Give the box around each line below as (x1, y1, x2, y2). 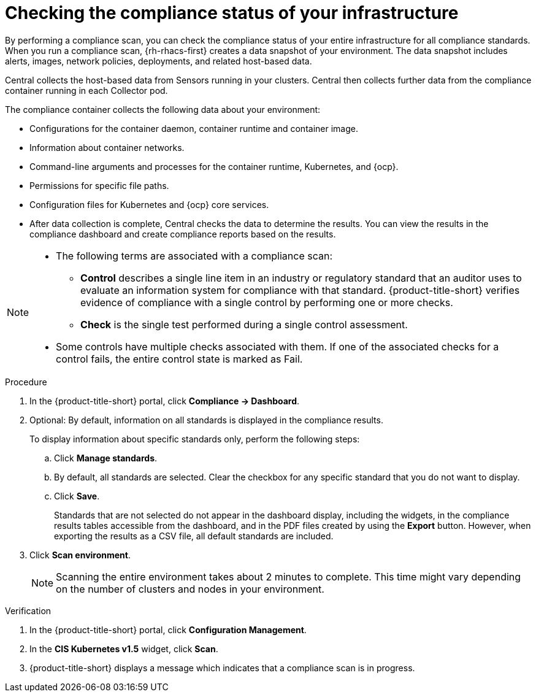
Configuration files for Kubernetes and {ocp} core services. (29, 199, 269, 210)
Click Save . (54, 490, 100, 501)
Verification (5, 605, 52, 616)
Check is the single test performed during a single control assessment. (80, 318, 408, 331)
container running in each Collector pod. (5, 85, 168, 96)
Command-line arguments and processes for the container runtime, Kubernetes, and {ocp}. (29, 161, 399, 172)
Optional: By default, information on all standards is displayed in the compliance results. (29, 414, 383, 425)
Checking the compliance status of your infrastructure (5, 2, 459, 23)
